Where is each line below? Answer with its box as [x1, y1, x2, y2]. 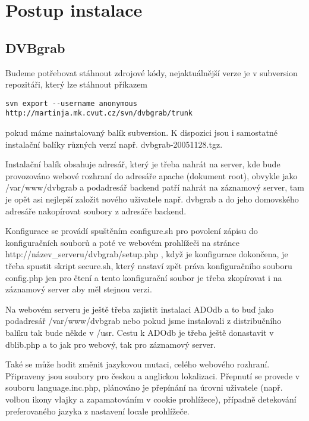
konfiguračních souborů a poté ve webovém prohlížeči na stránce [5, 236, 239, 248]
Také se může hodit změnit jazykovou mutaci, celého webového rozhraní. [5, 358, 270, 370]
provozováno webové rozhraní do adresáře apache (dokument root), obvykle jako [5, 169, 298, 182]
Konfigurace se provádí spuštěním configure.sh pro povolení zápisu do [5, 224, 258, 237]
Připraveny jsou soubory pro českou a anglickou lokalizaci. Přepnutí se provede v [5, 369, 300, 382]
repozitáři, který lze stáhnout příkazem [5, 78, 148, 91]
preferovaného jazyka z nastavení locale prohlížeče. [5, 404, 190, 417]
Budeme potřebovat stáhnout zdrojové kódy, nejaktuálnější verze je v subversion [5, 66, 298, 79]
